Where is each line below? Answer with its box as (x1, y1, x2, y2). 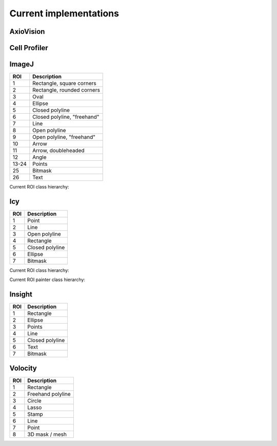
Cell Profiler (9, 44, 48, 52)
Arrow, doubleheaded (32, 147, 85, 154)
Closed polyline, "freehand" (32, 113, 100, 120)
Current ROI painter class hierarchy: (9, 277, 86, 283)
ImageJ (9, 60, 34, 69)
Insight (9, 290, 33, 299)
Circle (27, 397, 42, 404)
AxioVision (9, 27, 45, 36)
